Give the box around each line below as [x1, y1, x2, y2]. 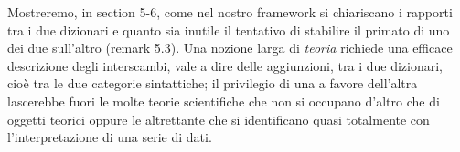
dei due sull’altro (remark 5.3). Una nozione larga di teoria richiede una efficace [7, 38, 453, 57]
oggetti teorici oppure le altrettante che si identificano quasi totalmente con [7, 109, 430, 128]
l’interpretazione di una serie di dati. [7, 127, 212, 147]
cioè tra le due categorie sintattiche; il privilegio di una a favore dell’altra [7, 74, 418, 93]
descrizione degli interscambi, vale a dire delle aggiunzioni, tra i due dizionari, [7, 56, 443, 75]
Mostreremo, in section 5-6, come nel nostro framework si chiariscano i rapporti [7, 3, 453, 21]
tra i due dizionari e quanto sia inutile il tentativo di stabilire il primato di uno [7, 20, 450, 39]
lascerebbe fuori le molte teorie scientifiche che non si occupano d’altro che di [7, 91, 440, 110]
